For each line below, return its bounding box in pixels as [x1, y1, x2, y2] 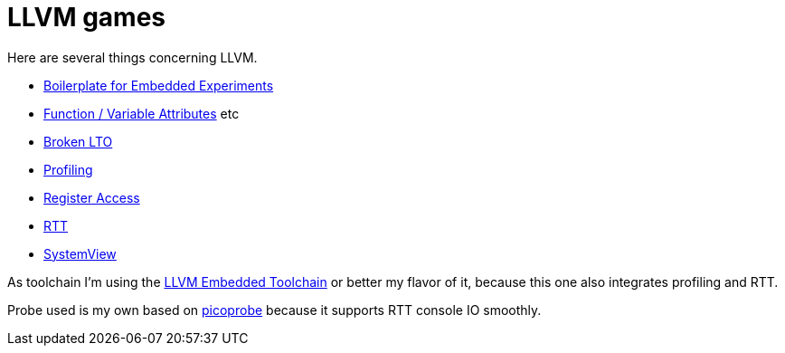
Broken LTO [43, 133, 113, 149]
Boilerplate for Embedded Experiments [43, 77, 274, 93]
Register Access [43, 189, 140, 205]
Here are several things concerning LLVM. [7, 49, 258, 65]
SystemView [43, 245, 117, 262]
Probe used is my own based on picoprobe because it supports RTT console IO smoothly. [7, 301, 542, 318]
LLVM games [7, 2, 166, 33]
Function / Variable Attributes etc [43, 105, 240, 121]
